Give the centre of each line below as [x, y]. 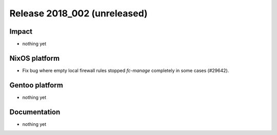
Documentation [35, 112]
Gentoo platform [36, 85]
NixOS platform [35, 58]
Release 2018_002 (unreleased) [79, 13]
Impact [21, 31]
